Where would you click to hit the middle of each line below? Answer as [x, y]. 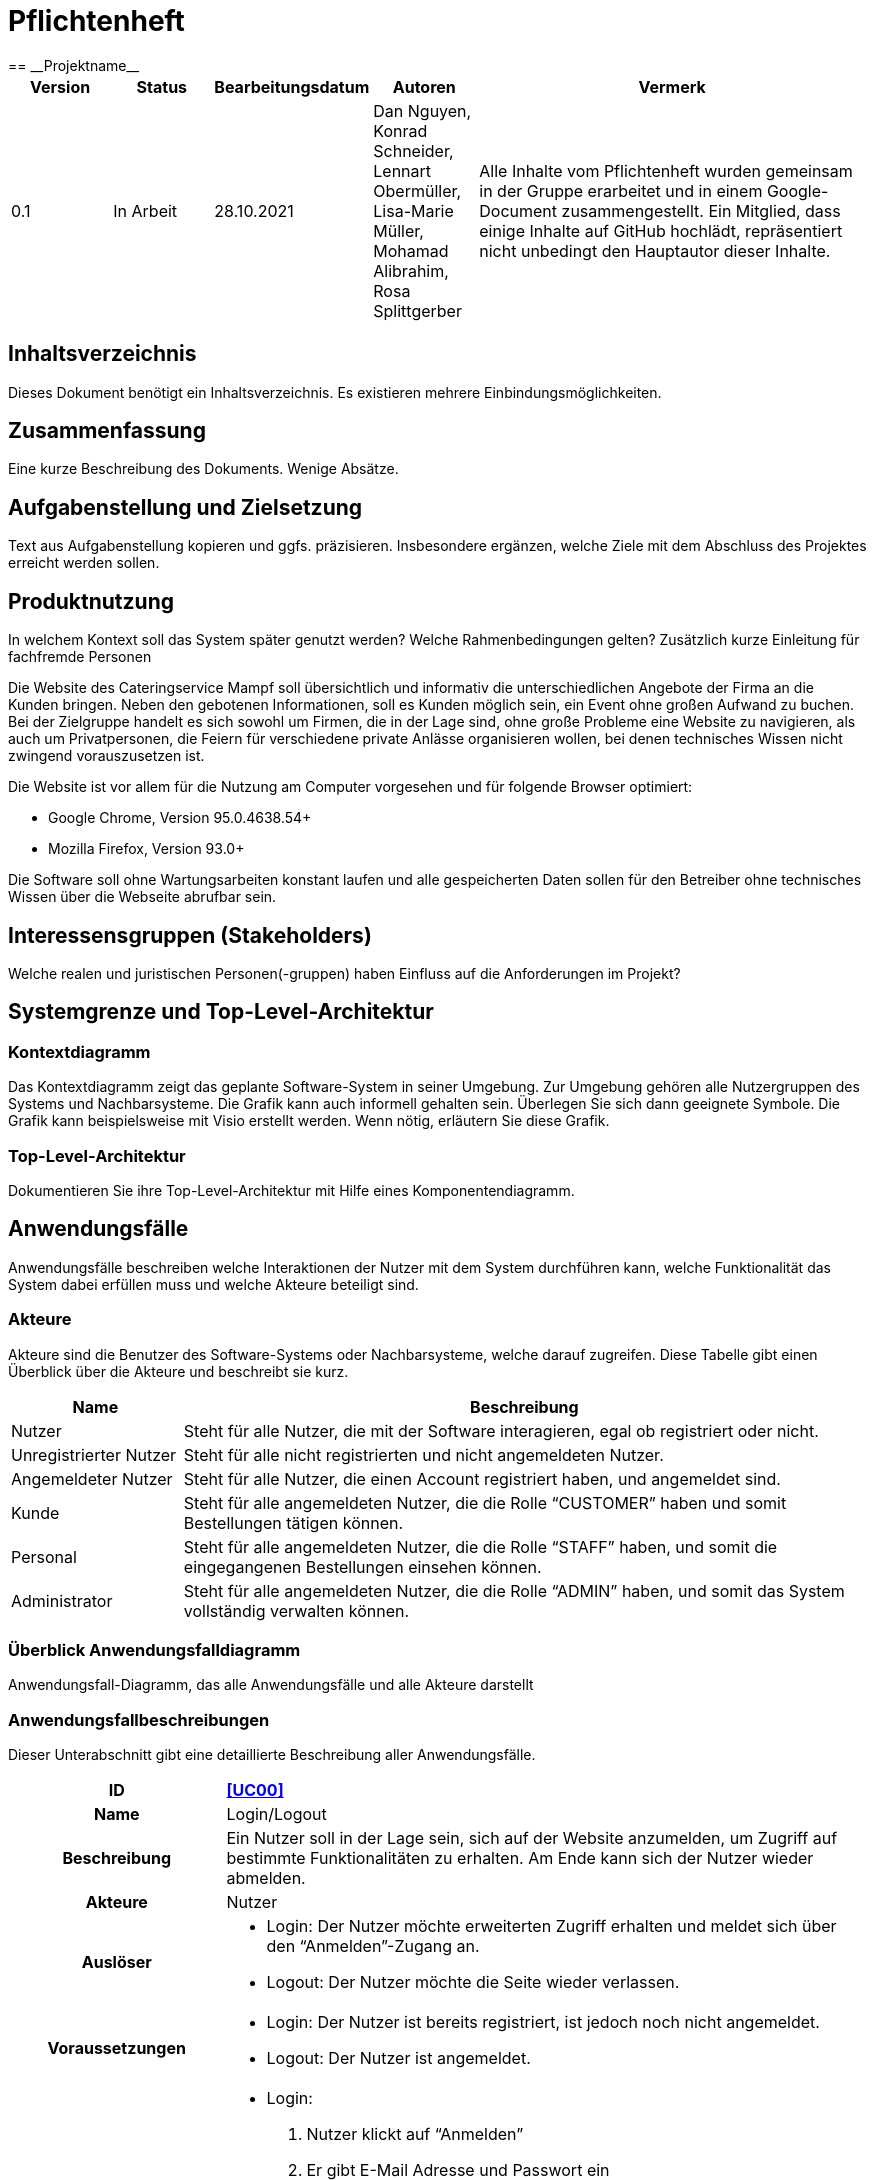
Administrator [62, 1600]
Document [518, 210]
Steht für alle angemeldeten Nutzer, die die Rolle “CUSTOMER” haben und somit [485, 1502]
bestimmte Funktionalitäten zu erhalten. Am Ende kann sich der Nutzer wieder [520, 1858]
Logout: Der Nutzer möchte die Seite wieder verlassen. [473, 1982]
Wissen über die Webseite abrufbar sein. [142, 897]
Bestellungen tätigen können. [293, 1522]
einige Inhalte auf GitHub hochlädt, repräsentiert [661, 230]
